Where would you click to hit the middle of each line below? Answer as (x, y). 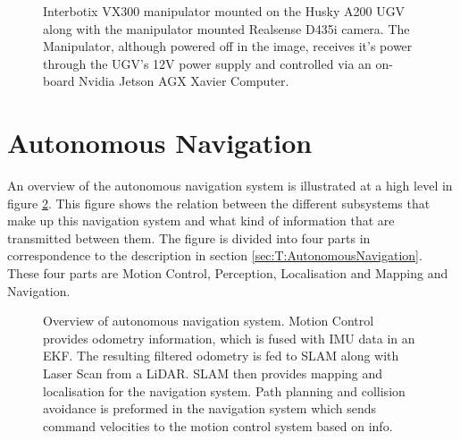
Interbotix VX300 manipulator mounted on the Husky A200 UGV (224, 11)
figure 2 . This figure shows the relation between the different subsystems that (219, 203)
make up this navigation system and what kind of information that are (201, 220)
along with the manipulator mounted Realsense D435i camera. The (226, 28)
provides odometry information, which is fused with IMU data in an (229, 338)
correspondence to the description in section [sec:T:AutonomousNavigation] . (215, 255)
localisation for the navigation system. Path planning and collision (224, 390)
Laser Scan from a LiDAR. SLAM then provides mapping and (213, 373)
